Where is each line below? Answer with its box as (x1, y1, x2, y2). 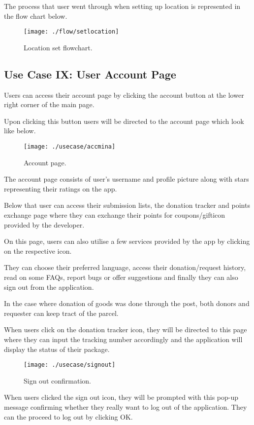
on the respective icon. (4, 245, 72, 256)
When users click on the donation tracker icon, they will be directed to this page (4, 324, 247, 335)
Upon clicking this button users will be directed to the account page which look (4, 116, 244, 126)
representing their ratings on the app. (4, 183, 117, 193)
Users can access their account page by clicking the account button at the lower (4, 89, 244, 100)
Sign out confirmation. (24, 375, 91, 386)
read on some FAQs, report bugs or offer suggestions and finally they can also (4, 272, 238, 282)
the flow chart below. (4, 10, 67, 21)
